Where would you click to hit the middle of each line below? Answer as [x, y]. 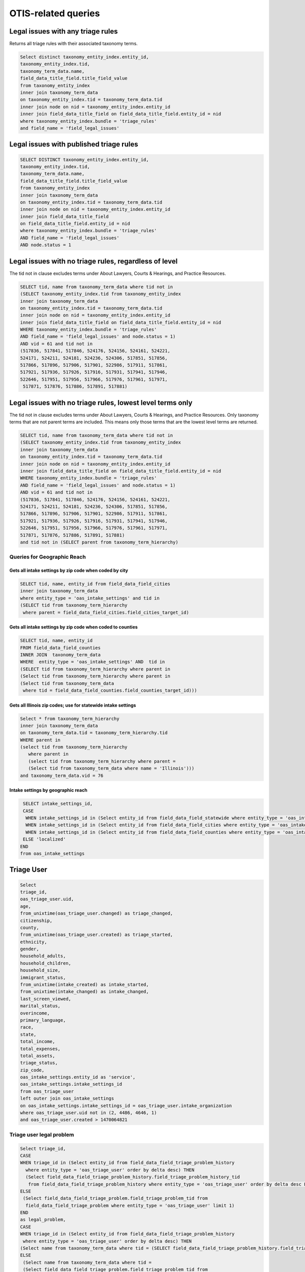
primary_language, [43, 1020]
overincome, [35, 1013]
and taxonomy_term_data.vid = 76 [62, 775]
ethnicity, [34, 942]
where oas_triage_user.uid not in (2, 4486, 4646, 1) [88, 1113]
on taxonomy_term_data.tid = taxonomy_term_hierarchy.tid [94, 733]
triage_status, [39, 1063]
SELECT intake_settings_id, [58, 804]
